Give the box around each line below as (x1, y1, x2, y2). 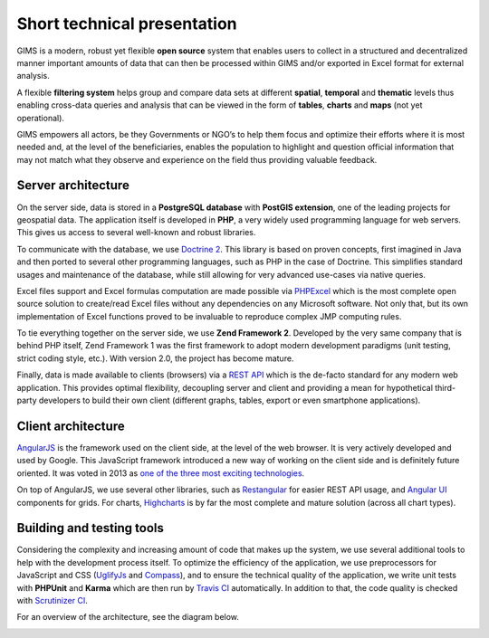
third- (435, 382, 456, 393)
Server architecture (16, 177, 130, 194)
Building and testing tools (16, 520, 165, 536)
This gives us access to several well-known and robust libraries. (16, 227, 256, 238)
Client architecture (16, 418, 126, 433)
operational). (16, 112, 65, 123)
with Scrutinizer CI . (16, 595, 88, 605)
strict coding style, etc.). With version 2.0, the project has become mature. (16, 353, 294, 364)
